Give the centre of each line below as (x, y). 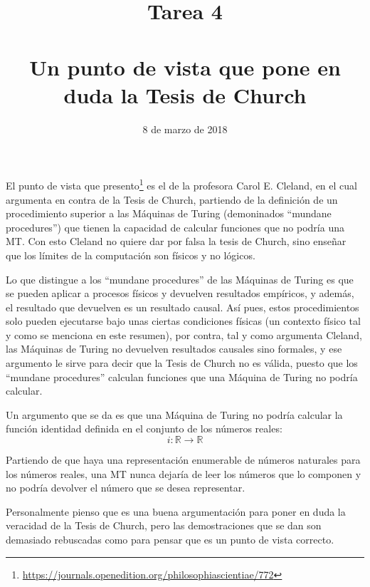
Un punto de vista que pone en (185, 67)
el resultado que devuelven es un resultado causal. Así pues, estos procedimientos (183, 307)
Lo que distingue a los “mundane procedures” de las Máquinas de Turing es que (180, 279)
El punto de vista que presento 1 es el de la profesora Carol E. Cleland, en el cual (181, 184)
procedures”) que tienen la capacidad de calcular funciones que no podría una (175, 227)
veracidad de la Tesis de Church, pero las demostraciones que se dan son (164, 525)
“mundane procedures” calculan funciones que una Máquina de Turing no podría (182, 376)
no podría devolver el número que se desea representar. (126, 488)
